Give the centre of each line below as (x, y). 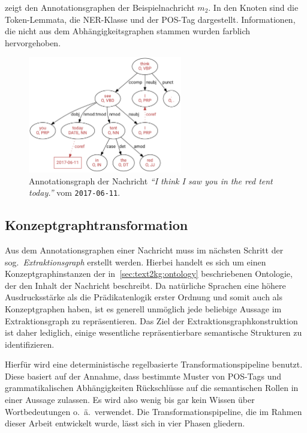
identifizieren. (30, 344)
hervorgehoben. (33, 42)
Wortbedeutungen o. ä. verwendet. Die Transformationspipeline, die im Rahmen (153, 411)
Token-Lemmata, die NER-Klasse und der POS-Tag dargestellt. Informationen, (150, 19)
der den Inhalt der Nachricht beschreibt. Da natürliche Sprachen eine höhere (145, 285)
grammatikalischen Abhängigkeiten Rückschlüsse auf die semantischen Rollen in (152, 388)
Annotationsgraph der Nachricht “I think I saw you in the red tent (151, 180)
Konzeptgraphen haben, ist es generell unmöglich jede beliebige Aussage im (143, 308)
